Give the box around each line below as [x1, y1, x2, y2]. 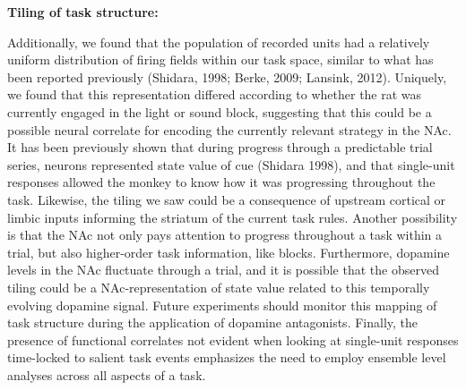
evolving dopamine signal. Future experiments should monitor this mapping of [7, 295, 437, 314]
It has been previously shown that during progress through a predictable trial [7, 138, 433, 157]
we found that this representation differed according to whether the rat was [7, 85, 422, 104]
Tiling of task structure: [7, 3, 159, 21]
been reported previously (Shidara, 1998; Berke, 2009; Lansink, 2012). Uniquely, [7, 67, 447, 86]
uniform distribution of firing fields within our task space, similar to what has [7, 50, 434, 69]
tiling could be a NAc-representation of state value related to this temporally [7, 277, 430, 296]
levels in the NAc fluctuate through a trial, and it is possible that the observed [7, 260, 439, 279]
